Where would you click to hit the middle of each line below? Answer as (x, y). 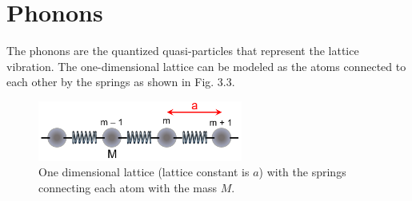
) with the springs (302, 172)
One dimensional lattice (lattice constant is (144, 172)
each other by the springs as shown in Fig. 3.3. (121, 82)
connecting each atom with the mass (128, 188)
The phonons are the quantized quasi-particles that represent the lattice (183, 51)
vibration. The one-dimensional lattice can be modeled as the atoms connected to (206, 66)
